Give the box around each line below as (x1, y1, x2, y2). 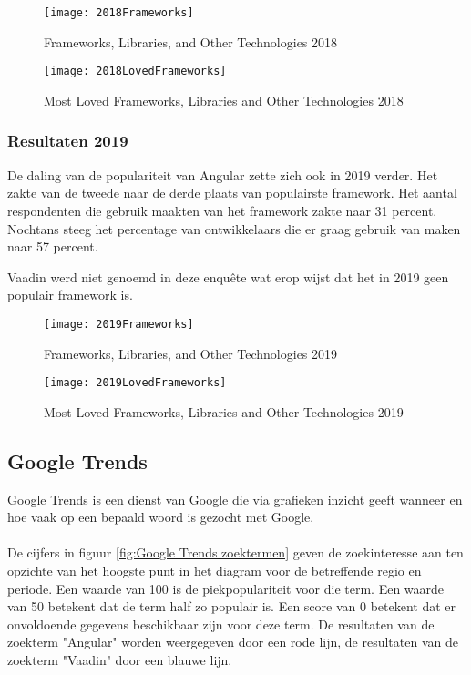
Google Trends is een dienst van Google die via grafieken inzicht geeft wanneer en (7, 489, 463, 508)
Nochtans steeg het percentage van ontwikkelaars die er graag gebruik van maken (7, 219, 461, 238)
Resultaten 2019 (7, 129, 128, 152)
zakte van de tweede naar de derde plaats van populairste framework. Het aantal (7, 183, 457, 202)
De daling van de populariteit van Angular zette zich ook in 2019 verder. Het (7, 165, 438, 184)
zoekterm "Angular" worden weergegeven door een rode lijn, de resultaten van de (7, 632, 458, 651)
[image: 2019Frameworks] (44, 317, 194, 331)
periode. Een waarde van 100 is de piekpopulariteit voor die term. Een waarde (7, 578, 445, 598)
